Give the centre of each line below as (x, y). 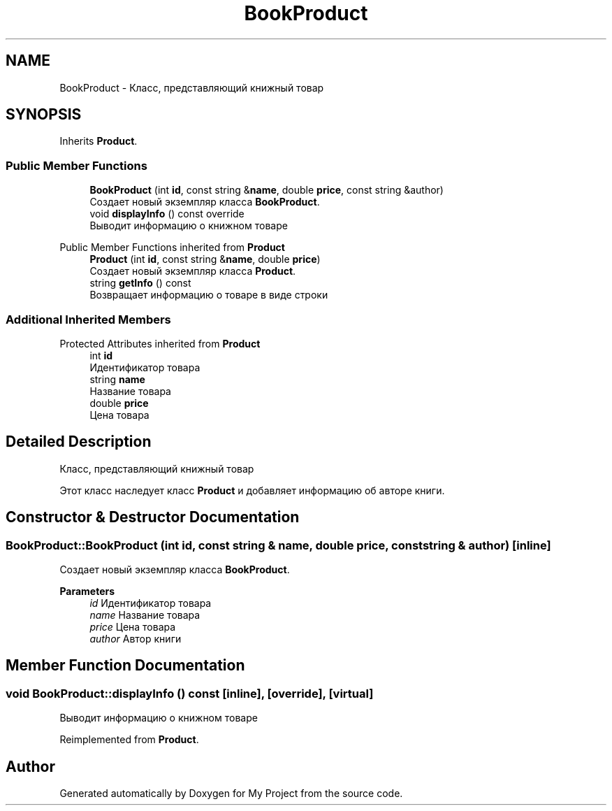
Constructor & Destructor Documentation (153, 517)
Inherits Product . (99, 141)
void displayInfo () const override (167, 214)
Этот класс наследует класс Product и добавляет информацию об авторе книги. (252, 490)
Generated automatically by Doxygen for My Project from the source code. (231, 794)
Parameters (87, 591)
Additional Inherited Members (88, 319)
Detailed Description (79, 442)
